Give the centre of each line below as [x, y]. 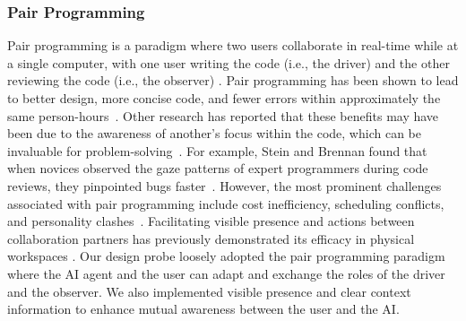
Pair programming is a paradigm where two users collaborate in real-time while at [233, 45]
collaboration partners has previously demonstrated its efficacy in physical [211, 238]
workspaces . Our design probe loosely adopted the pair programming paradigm [226, 256]
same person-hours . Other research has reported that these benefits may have [223, 115]
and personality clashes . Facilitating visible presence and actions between [211, 221]
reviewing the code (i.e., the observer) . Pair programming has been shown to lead [233, 80]
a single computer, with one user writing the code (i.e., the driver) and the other [229, 62]
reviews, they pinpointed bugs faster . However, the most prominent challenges [224, 185]
